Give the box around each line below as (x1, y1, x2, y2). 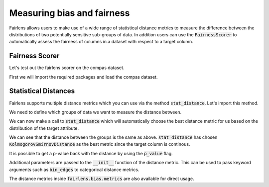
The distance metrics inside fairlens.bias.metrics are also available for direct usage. (9, 176, 194, 182)
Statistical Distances (9, 87, 75, 95)
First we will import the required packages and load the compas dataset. (9, 74, 158, 80)
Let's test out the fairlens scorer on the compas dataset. (9, 65, 125, 71)
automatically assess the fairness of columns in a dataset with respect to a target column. (9, 39, 194, 45)
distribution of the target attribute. (9, 125, 79, 131)
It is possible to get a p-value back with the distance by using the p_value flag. (9, 150, 173, 156)
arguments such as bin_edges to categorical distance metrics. (9, 167, 139, 173)
